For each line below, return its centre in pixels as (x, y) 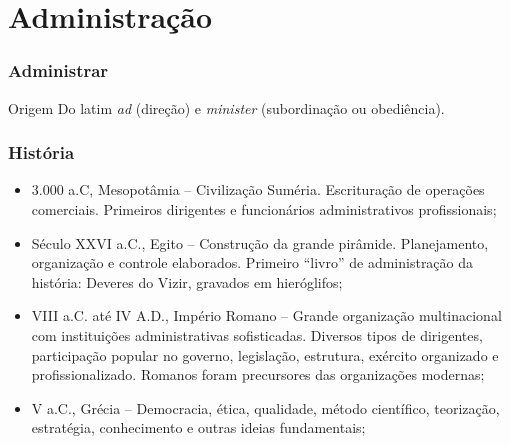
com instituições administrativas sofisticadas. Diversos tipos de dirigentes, (257, 334)
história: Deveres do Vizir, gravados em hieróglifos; (187, 281)
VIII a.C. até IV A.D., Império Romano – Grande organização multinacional (266, 315)
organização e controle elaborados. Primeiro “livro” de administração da (252, 262)
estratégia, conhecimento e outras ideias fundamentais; (198, 427)
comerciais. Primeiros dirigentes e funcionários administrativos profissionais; (264, 209)
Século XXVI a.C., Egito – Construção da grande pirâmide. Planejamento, (260, 242)
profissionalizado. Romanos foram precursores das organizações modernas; (258, 374)
